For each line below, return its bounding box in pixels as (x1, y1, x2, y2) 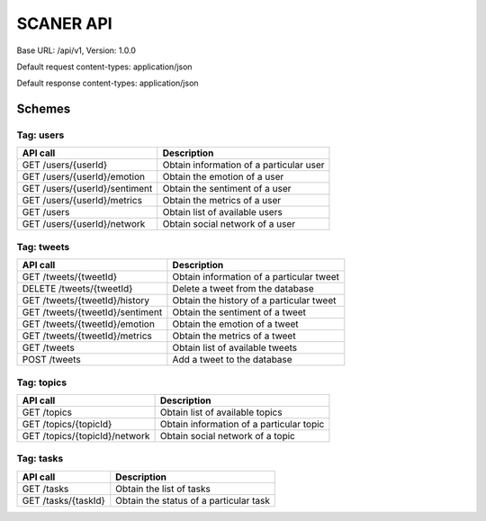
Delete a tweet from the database (172, 283, 314, 295)
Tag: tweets (16, 240, 70, 253)
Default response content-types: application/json (16, 77, 199, 89)
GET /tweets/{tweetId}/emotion (22, 318, 155, 330)
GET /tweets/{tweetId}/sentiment (22, 306, 163, 319)
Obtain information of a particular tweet (172, 271, 340, 283)
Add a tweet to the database (172, 354, 292, 366)
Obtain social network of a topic (159, 429, 296, 442)
